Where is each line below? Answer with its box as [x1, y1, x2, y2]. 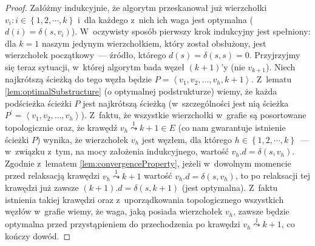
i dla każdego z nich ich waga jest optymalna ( [77, 13, 253, 25]
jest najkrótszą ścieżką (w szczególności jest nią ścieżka [83, 96, 289, 109]
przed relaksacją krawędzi [5, 169, 100, 182]
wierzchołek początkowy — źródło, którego [5, 48, 166, 61]
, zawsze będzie [233, 205, 290, 218]
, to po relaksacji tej [235, 169, 310, 182]
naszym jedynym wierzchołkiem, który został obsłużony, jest [41, 36, 266, 49]
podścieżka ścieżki [5, 96, 72, 109]
